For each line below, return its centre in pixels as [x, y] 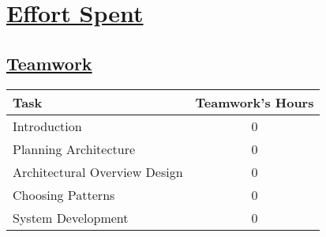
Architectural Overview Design [98, 171]
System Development [71, 217]
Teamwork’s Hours [255, 102]
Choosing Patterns [64, 194]
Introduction [47, 126]
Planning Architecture [74, 149]
